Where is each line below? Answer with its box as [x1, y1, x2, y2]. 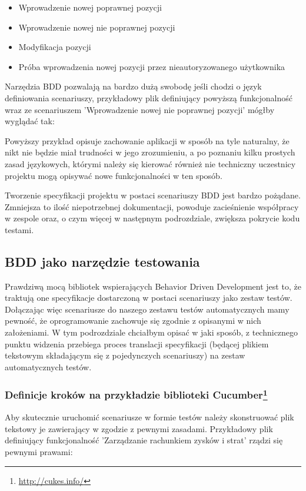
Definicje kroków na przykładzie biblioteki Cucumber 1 [5, 386, 268, 402]
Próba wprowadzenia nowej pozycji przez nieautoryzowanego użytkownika [18, 60, 285, 72]
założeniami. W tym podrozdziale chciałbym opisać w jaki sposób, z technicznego [5, 326, 298, 339]
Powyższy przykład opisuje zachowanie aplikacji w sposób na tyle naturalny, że [5, 134, 290, 147]
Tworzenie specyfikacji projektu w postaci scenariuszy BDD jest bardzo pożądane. [5, 189, 301, 201]
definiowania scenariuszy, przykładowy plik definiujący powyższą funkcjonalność [5, 91, 292, 104]
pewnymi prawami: [5, 445, 73, 457]
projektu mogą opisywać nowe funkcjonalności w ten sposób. [5, 169, 222, 181]
